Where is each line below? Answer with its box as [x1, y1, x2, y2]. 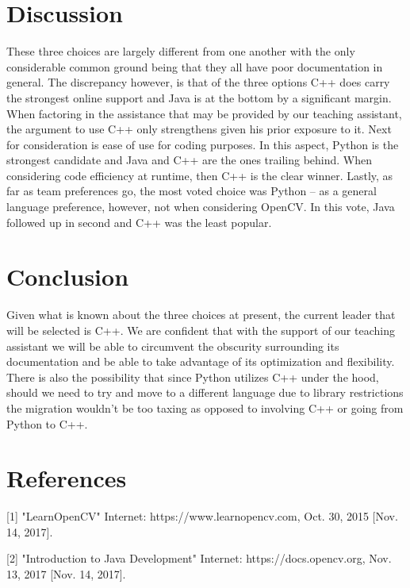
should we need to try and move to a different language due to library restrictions [6, 384, 404, 401]
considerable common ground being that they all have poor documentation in [6, 58, 383, 75]
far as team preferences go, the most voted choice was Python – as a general [6, 183, 377, 199]
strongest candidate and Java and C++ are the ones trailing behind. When [6, 152, 373, 168]
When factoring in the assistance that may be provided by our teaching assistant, [6, 105, 402, 121]
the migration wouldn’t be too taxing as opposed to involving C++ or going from [6, 399, 404, 416]
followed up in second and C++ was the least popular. [6, 213, 272, 230]
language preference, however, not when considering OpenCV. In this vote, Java [6, 198, 395, 215]
